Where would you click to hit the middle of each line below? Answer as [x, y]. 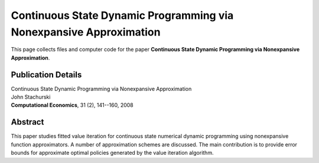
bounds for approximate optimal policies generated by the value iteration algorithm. [112, 153]
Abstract [27, 122]
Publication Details [46, 75]
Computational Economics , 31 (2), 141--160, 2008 [72, 105]
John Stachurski [31, 97]
